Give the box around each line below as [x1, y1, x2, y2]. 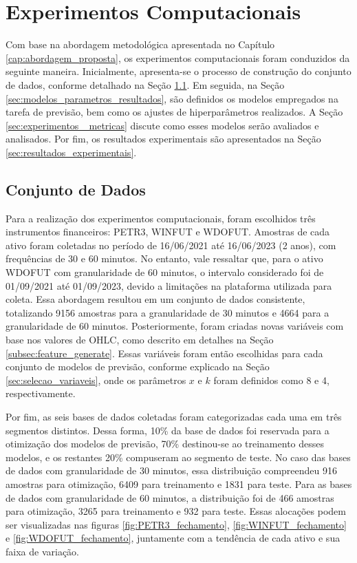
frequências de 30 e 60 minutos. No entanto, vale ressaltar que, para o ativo [6, 251, 323, 266]
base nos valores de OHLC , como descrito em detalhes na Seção [6, 332, 274, 347]
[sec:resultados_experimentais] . [6, 145, 137, 159]
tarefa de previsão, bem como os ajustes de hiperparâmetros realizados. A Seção [6, 105, 343, 119]
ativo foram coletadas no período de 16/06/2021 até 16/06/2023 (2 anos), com [6, 237, 336, 252]
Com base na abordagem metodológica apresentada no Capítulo [6, 37, 275, 52]
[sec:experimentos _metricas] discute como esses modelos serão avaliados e [6, 118, 319, 132]
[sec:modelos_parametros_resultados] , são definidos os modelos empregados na [6, 91, 338, 105]
